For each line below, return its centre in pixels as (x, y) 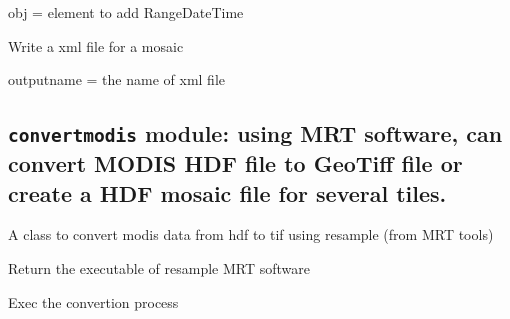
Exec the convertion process (93, 301)
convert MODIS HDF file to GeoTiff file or (235, 163)
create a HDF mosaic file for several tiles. (227, 192)
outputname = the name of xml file (116, 79)
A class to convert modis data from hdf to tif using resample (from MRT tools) (251, 234)
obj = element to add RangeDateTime (126, 12)
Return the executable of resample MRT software (159, 267)
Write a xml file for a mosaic (96, 45)
